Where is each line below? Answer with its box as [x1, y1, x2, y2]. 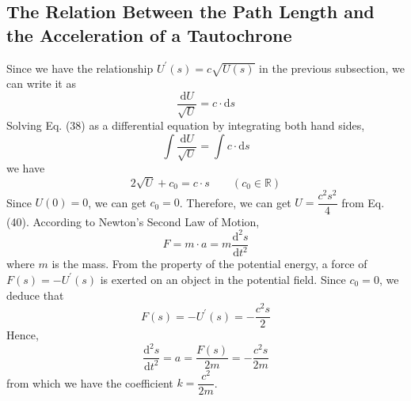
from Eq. [341, 194, 385, 210]
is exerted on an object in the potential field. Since [100, 270, 346, 287]
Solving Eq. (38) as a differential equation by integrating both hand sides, [6, 117, 365, 134]
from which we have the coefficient [6, 374, 173, 391]
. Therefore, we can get [179, 194, 291, 210]
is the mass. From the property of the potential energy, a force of [51, 255, 367, 272]
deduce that [6, 286, 64, 303]
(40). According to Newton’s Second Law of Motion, [6, 213, 260, 229]
